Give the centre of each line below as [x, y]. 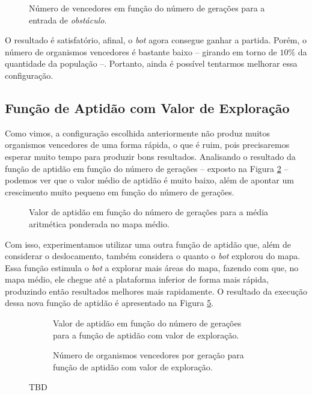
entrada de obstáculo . [68, 20]
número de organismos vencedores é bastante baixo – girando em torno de [141, 51]
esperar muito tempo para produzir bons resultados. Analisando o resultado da [150, 156]
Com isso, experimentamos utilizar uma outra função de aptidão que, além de [148, 244]
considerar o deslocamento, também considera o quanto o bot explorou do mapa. [153, 256]
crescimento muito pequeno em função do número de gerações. [120, 191]
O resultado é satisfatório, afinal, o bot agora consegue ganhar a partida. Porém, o [156, 40]
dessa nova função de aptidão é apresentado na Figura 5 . [109, 303]
